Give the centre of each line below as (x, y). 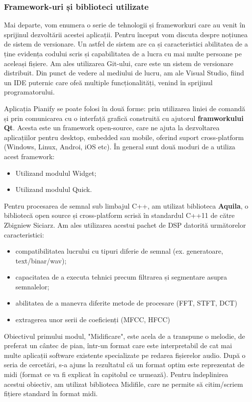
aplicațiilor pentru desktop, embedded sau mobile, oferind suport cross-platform (124, 137)
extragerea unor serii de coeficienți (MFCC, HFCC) (93, 319)
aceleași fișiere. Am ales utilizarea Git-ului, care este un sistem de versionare (119, 63)
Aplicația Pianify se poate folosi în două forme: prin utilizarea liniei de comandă (125, 108)
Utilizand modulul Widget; (56, 173)
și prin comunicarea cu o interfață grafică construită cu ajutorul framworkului (124, 118)
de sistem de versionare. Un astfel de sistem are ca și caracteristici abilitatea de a (126, 44)
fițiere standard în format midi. (51, 393)
